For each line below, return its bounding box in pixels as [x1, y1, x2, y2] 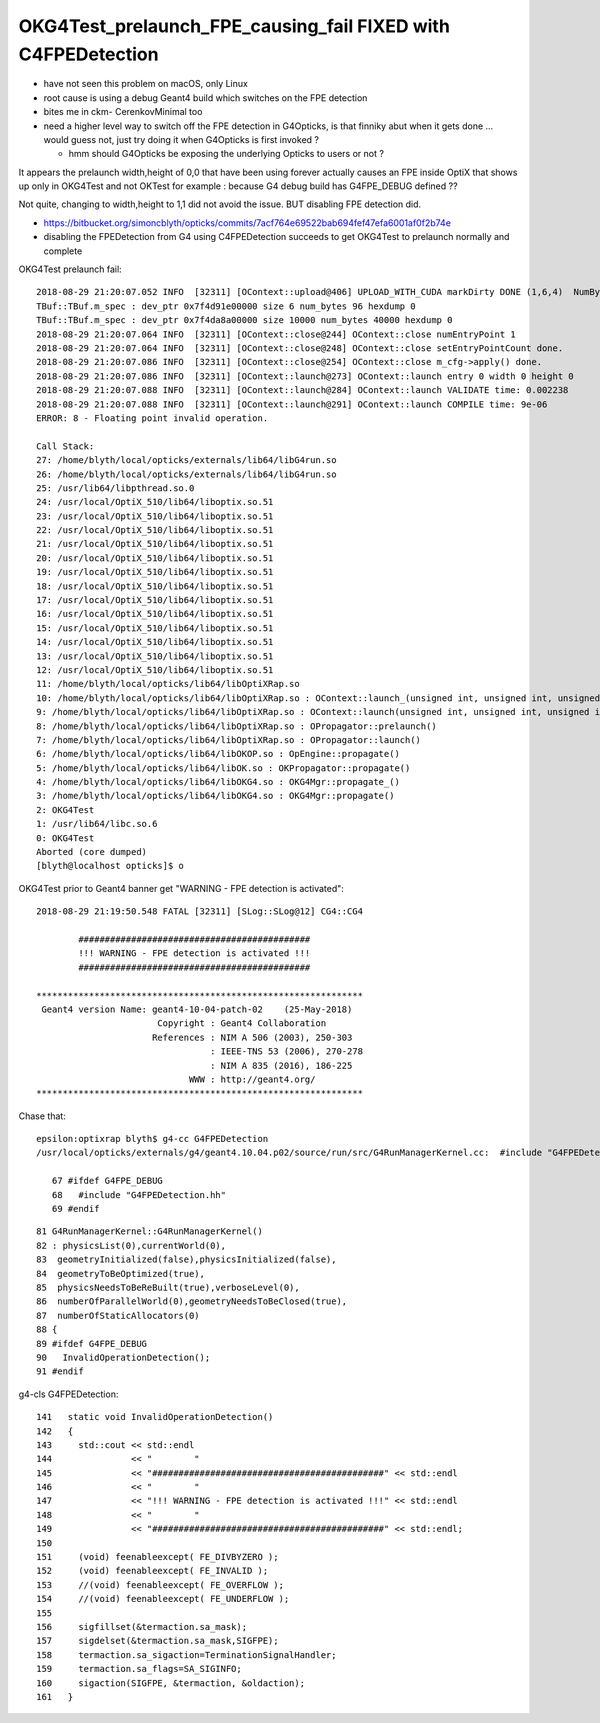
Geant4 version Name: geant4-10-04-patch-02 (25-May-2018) [41, 1003, 353, 1015]
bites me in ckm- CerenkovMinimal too [43, 106, 203, 118]
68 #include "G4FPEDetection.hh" [51, 1189, 227, 1200]
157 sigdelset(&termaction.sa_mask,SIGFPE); [36, 1635, 279, 1647]
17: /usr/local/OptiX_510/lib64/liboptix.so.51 [36, 595, 274, 606]
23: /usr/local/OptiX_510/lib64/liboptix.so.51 [36, 510, 274, 522]
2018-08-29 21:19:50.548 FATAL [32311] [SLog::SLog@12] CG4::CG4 [36, 906, 364, 917]
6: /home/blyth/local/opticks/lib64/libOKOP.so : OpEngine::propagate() [36, 748, 400, 760]
